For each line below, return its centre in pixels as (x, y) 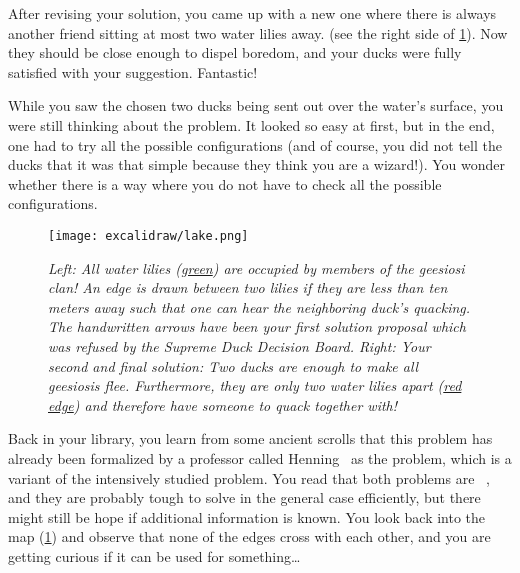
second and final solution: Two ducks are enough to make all (233, 365)
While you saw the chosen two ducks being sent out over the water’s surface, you (256, 105)
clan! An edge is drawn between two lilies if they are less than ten (248, 287)
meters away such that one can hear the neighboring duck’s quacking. (259, 306)
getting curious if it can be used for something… (154, 555)
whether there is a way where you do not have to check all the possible (225, 183)
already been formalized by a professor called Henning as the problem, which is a (260, 457)
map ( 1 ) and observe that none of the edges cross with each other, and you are (249, 536)
